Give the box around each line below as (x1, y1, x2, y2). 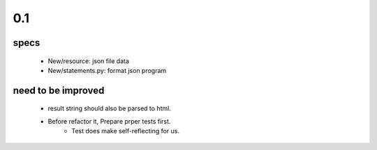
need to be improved (13, 84, 105, 97)
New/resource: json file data (47, 56, 129, 65)
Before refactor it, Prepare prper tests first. (47, 117, 171, 125)
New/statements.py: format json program (47, 66, 167, 74)
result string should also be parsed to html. (47, 104, 171, 112)
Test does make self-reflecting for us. (71, 127, 180, 135)
